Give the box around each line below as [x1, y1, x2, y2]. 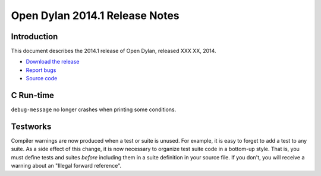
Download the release [26, 58, 80, 65]
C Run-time [11, 90, 55, 100]
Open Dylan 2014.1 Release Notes [11, 9, 180, 22]
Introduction [11, 32, 58, 42]
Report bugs [26, 66, 56, 74]
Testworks [11, 121, 52, 131]
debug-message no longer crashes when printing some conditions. [11, 106, 177, 113]
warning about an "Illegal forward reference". [11, 162, 122, 169]
